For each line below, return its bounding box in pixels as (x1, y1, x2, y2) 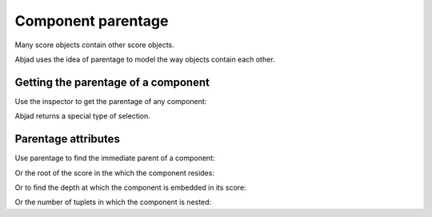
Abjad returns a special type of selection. (14, 111, 151, 121)
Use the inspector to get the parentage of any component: (14, 96, 207, 106)
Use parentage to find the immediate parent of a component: (14, 153, 215, 163)
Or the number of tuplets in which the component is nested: (14, 197, 212, 207)
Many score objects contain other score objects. (14, 40, 175, 50)
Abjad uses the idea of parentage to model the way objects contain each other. (14, 54, 275, 64)
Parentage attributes (14, 132, 120, 146)
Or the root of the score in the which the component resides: (14, 168, 215, 178)
